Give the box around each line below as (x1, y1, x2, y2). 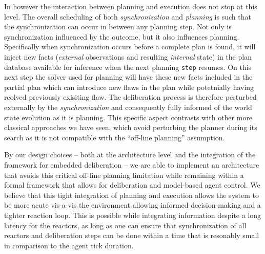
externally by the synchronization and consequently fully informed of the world (4, 102, 252, 112)
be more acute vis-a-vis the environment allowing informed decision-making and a (4, 199, 261, 210)
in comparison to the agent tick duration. (4, 240, 134, 250)
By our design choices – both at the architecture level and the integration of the (4, 149, 256, 160)
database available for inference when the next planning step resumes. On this (4, 61, 252, 72)
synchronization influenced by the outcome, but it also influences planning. (4, 31, 239, 42)
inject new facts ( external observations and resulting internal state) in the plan (4, 51, 252, 62)
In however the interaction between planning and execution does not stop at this (4, 1, 257, 11)
